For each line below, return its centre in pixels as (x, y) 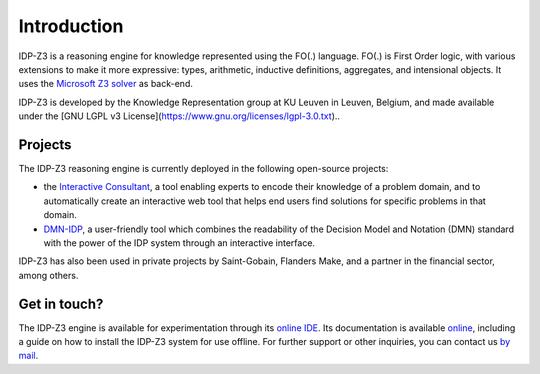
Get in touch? (61, 303)
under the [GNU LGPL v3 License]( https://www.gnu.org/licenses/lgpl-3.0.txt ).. (179, 116)
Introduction (71, 26)
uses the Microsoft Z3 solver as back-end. (106, 84)
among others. (48, 275)
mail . (28, 356)
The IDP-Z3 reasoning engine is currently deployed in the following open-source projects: (203, 169)
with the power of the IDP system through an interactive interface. (179, 242)
